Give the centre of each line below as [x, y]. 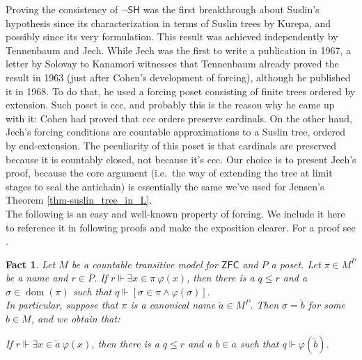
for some [326, 305]
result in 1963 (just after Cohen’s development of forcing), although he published [178, 77]
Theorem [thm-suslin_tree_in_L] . [79, 200]
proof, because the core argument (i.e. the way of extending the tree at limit [169, 173]
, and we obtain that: [76, 319]
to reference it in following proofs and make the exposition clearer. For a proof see [181, 227]
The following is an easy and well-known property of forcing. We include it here [175, 213]
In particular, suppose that [62, 305]
